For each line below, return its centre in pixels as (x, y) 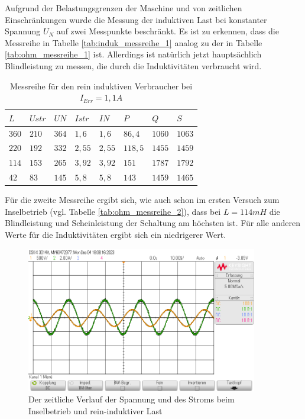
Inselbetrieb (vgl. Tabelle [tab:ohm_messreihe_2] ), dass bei (113, 211)
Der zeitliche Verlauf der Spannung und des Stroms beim (132, 399)
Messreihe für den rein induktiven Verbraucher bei (101, 86)
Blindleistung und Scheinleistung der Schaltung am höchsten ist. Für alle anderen (152, 223)
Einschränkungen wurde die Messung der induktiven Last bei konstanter (136, 19)
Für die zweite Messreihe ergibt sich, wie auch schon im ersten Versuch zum (142, 200)
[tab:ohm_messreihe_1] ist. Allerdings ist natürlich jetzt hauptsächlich (133, 54)
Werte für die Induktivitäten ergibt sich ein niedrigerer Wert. (116, 234)
